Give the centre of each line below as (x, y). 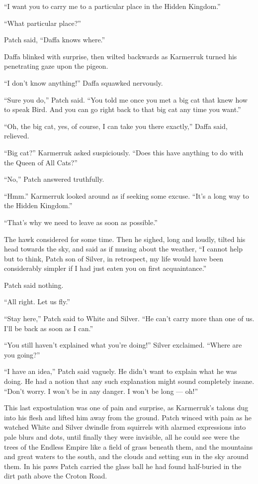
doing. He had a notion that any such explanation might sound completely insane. (129, 381)
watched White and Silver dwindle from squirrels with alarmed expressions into (125, 427)
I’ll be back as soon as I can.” (49, 328)
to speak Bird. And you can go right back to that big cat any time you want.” (123, 109)
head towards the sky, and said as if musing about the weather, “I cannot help (123, 249)
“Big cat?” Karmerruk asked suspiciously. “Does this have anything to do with (124, 152)
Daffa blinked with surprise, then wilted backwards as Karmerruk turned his (121, 56)
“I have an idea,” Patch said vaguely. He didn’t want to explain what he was (121, 371)
